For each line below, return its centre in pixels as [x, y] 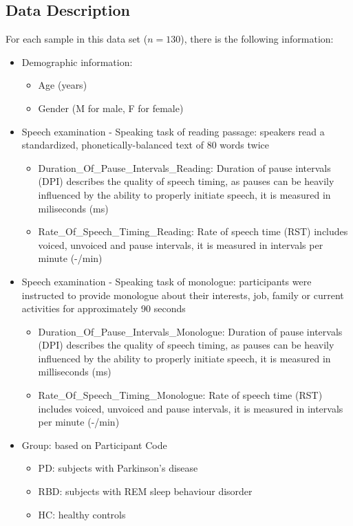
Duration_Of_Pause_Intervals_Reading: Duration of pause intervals [184, 167]
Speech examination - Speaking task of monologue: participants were [167, 281]
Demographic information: [77, 62]
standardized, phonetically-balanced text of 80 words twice [145, 145]
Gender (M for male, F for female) [111, 108]
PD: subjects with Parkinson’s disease [118, 468]
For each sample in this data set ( [77, 39]
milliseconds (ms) [75, 372]
